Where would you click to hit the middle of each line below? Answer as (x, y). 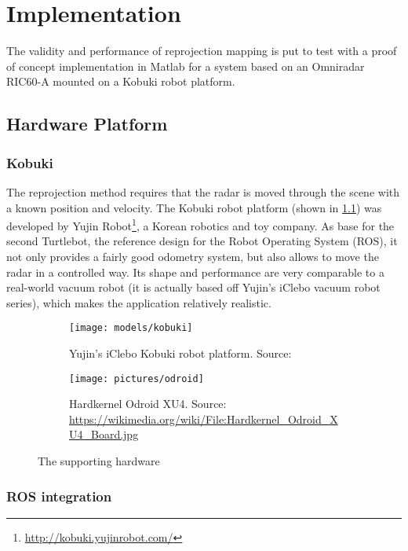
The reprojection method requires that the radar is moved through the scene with (203, 191)
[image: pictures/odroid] (137, 378)
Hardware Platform (87, 124)
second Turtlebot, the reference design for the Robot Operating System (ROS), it (202, 241)
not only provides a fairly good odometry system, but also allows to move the (193, 256)
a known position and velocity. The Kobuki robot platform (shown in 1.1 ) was (194, 207)
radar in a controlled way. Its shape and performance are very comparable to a (195, 272)
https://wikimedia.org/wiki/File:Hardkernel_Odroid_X (204, 419)
